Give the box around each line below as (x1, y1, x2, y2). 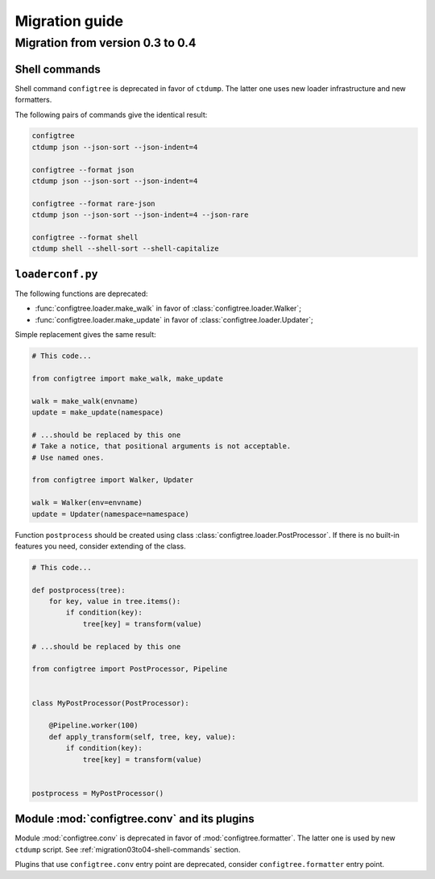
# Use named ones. (31, 452, 105, 462)
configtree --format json (31, 165, 135, 174)
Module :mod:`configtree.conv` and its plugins (14, 812, 255, 826)
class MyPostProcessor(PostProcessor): (31, 698, 189, 707)
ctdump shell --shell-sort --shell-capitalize (31, 244, 219, 253)
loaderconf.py (14, 267, 98, 281)
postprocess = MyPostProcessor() (31, 789, 164, 798)
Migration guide (14, 12, 124, 30)
